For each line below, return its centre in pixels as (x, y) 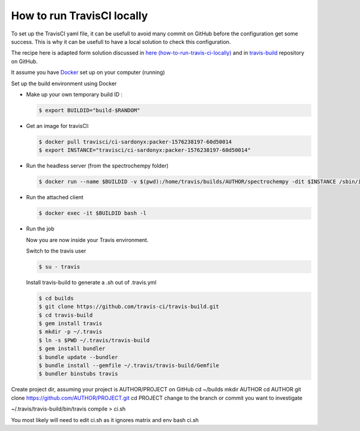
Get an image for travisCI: (58, 125)
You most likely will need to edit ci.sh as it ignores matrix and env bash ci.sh (105, 420)
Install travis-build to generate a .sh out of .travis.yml (91, 282)
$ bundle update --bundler (78, 357)
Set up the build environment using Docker (64, 83)
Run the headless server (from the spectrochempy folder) (97, 166)
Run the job (40, 229)
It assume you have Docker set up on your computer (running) (88, 73)
